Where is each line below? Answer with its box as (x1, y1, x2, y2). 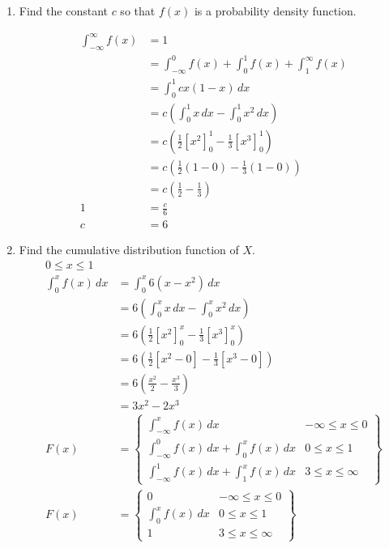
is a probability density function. (194, 2, 357, 19)
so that (120, 2, 156, 19)
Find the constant (19, 2, 108, 19)
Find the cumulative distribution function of (19, 241, 239, 258)
